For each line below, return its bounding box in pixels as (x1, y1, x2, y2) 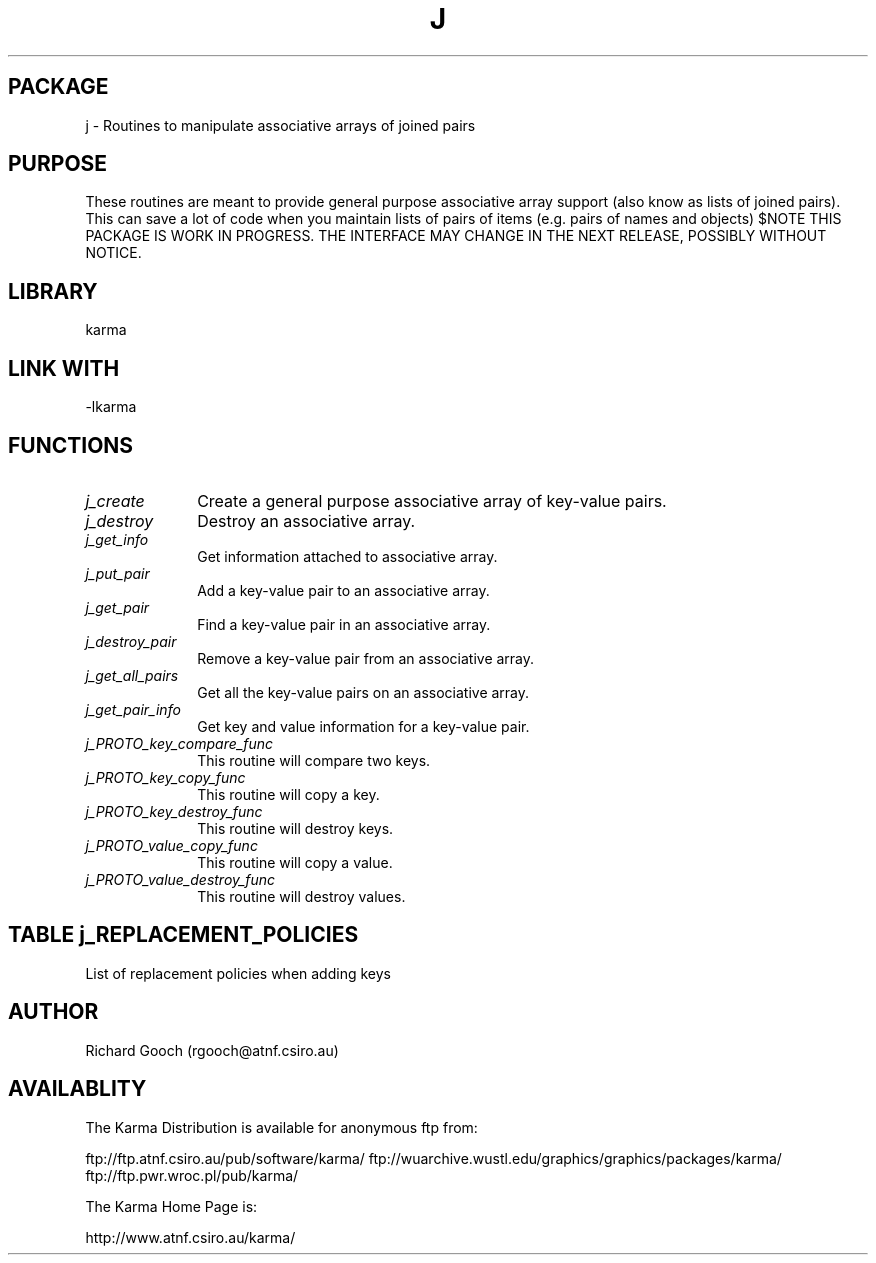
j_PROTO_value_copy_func (85, 836, 258, 854)
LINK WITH (8, 355, 120, 381)
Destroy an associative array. (197, 510, 416, 531)
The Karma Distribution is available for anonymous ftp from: (85, 1118, 478, 1136)
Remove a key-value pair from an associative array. (197, 649, 535, 667)
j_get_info (85, 530, 149, 548)
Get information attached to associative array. (197, 547, 498, 565)
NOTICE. (85, 244, 142, 262)
